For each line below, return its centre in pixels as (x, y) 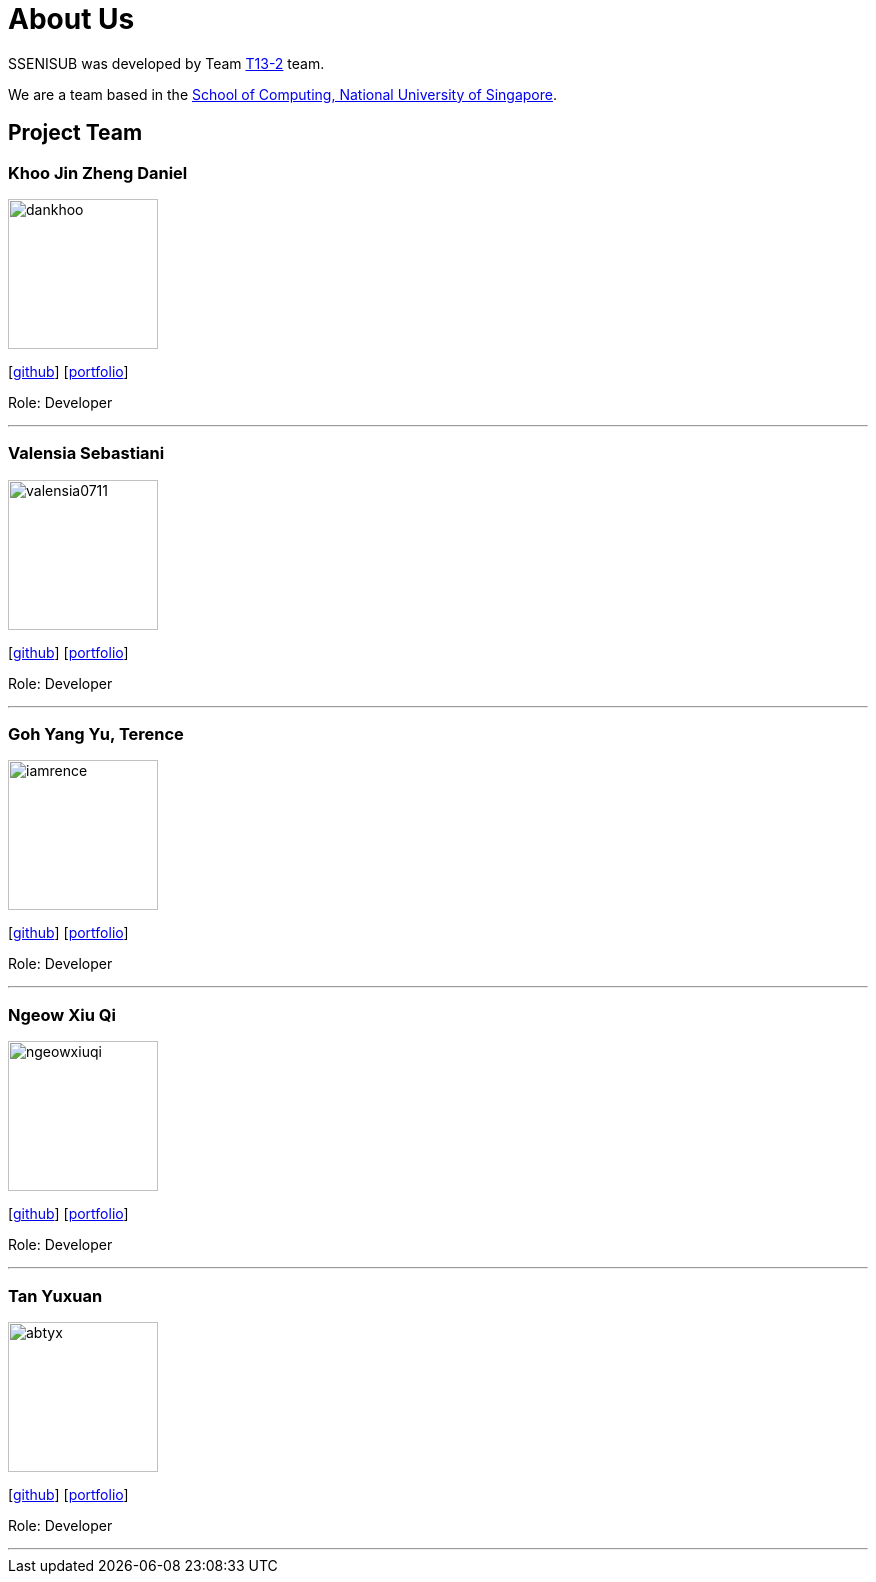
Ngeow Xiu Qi (62, 1014)
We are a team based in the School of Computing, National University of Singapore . (283, 94)
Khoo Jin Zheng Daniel (98, 172)
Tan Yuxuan (55, 1295)
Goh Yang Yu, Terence (96, 734)
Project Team (75, 133)
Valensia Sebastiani (86, 453)
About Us (71, 19)
